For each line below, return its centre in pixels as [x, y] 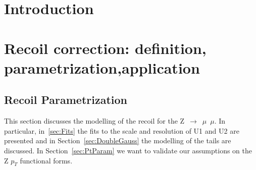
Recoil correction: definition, [105, 48]
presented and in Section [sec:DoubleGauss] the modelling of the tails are [118, 140]
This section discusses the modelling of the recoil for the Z [94, 121]
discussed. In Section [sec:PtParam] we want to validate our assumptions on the [128, 150]
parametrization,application [102, 67]
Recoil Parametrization [66, 100]
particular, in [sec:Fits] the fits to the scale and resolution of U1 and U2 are [122, 130]
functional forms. [46, 160]
